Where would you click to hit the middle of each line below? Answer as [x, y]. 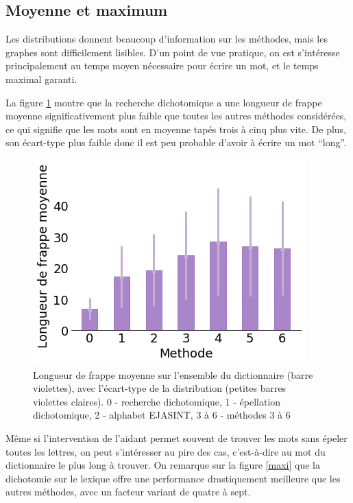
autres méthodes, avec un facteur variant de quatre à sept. [128, 492]
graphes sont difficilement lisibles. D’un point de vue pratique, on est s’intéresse [173, 52]
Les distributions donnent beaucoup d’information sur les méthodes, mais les [167, 39]
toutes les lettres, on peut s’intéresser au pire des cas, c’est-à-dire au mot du [166, 451]
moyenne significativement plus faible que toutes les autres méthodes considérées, [176, 116]
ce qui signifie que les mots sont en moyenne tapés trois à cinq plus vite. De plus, [176, 129]
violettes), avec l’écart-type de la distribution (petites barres [160, 388]
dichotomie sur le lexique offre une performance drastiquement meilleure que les [173, 478]
